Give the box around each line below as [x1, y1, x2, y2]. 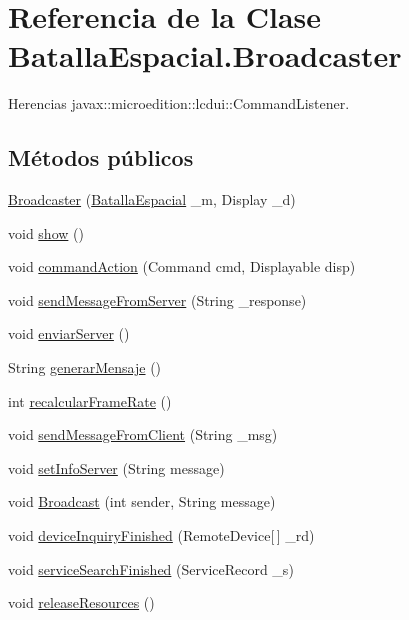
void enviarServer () [8, 323, 130, 344]
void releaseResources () [8, 592, 155, 613]
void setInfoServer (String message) [8, 457, 225, 478]
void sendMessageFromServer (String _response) [8, 289, 307, 310]
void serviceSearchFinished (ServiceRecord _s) [8, 558, 294, 579]
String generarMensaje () [8, 357, 162, 378]
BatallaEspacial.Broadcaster [8, 35, 402, 76]
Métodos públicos [8, 142, 194, 173]
